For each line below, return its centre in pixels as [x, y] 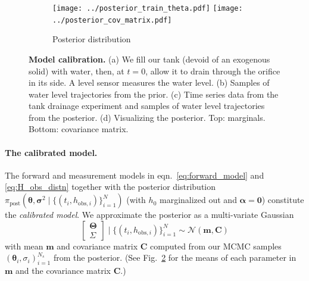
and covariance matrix [97, 246]
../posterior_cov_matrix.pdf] [112, 20]
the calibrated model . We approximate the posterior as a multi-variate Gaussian [149, 215]
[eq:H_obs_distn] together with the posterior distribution [110, 187]
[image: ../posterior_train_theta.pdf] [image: [148, 8]
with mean [24, 246]
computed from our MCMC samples [216, 246]
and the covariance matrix [63, 271]
